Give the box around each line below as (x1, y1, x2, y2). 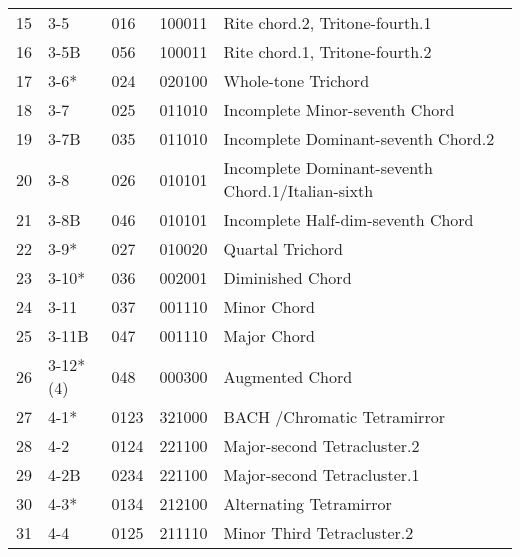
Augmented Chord (223, 364, 353, 388)
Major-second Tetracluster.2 (223, 434, 420, 457)
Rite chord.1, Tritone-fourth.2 (223, 40, 432, 63)
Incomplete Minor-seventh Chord (223, 98, 455, 121)
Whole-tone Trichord (223, 69, 370, 92)
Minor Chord (223, 295, 315, 318)
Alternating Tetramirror (223, 492, 392, 515)
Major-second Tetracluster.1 (223, 463, 420, 486)
